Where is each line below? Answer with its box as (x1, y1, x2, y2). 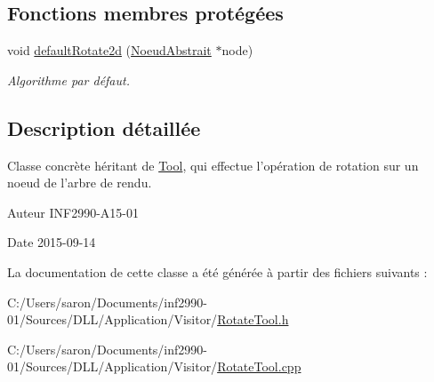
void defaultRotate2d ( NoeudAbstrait (7, 41, 212, 60)
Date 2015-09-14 (7, 233, 96, 251)
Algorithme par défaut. (7, 70, 130, 89)
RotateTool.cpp (217, 357, 301, 376)
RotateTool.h (217, 310, 289, 329)
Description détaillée (7, 114, 201, 141)
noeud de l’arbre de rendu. (7, 173, 152, 192)
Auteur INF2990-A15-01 (7, 203, 140, 221)
